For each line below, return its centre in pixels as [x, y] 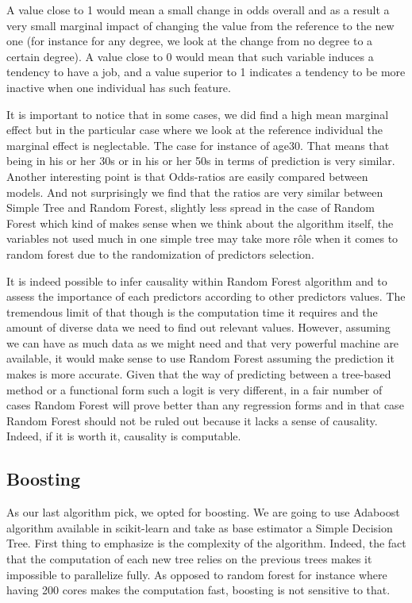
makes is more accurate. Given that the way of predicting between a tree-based [199, 374]
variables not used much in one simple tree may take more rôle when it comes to [202, 238]
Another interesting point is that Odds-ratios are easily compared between [187, 176]
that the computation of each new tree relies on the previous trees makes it [189, 559]
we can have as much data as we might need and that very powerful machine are [203, 342]
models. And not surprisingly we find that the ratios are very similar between [195, 192]
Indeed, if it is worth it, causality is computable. [124, 436]
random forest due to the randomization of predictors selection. [160, 253]
